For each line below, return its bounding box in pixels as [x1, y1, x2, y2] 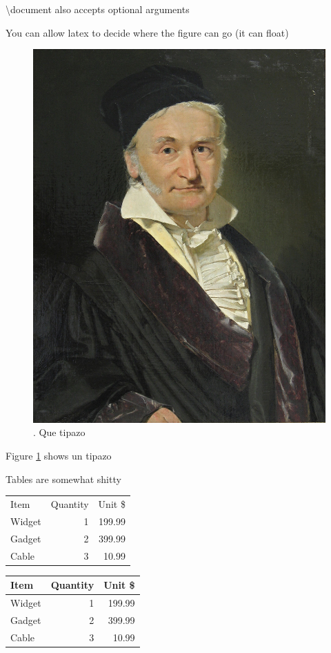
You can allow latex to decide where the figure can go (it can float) [6, 25, 289, 39]
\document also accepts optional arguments [6, 2, 190, 16]
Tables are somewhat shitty [6, 471, 121, 486]
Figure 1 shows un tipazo [6, 448, 112, 463]
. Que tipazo [33, 425, 86, 439]
